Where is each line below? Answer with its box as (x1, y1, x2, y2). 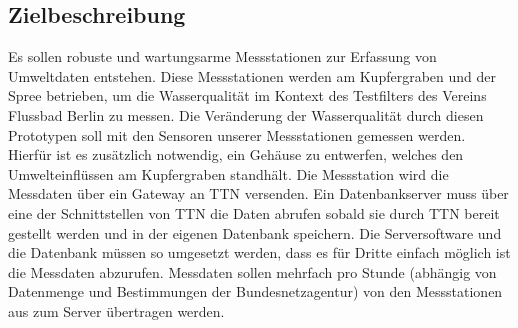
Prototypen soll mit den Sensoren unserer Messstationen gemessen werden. (8, 124, 466, 145)
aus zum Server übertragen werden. (8, 300, 225, 321)
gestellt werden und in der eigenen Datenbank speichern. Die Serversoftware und (8, 222, 502, 243)
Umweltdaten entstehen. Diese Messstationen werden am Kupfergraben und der (8, 65, 496, 86)
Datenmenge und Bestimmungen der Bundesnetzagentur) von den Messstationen (8, 281, 503, 302)
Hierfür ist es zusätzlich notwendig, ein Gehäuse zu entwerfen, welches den (8, 144, 464, 165)
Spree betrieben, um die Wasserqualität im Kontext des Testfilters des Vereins (8, 85, 487, 106)
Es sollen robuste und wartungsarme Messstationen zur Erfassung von (8, 46, 437, 67)
